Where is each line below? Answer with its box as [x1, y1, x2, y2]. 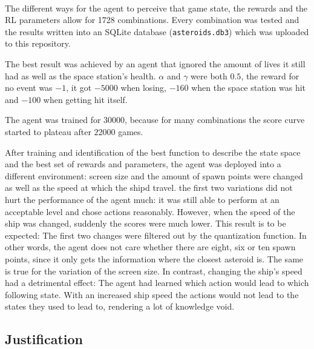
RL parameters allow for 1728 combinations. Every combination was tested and [5, 13, 299, 26]
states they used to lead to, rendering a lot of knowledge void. [5, 300, 235, 313]
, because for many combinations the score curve [125, 113, 305, 126]
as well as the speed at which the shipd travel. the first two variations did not [5, 181, 293, 194]
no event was [5, 81, 53, 94]
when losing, [120, 81, 166, 94]
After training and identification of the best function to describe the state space [5, 145, 301, 158]
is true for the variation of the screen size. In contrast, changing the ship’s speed [5, 264, 303, 277]
